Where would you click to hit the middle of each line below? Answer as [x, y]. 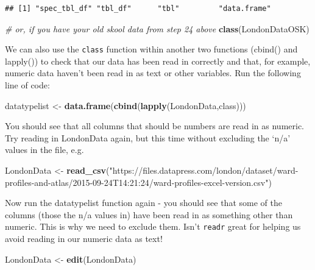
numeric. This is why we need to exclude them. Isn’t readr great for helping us [153, 226]
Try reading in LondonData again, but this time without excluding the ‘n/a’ [148, 137]
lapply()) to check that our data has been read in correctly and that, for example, [158, 61]
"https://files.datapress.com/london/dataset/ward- [204, 170]
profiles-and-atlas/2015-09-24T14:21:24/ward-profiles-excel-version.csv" [137, 182]
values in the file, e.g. [44, 150]
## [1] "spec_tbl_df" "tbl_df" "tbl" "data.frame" [138, 9]
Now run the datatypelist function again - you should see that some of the [143, 203]
